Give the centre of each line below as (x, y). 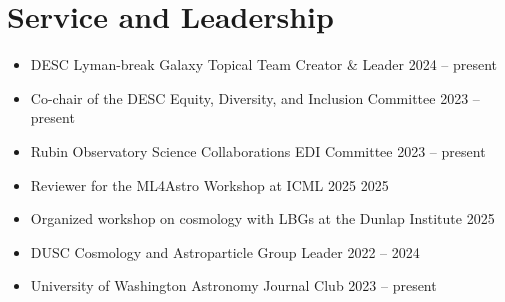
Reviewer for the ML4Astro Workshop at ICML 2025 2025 (209, 184)
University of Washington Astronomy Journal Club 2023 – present (233, 285)
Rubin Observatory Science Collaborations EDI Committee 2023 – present (258, 150)
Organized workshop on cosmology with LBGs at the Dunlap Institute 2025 (262, 218)
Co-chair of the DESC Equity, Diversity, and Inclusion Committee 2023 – (255, 97)
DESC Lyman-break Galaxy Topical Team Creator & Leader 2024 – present (264, 64)
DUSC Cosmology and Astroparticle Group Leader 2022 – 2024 (225, 251)
